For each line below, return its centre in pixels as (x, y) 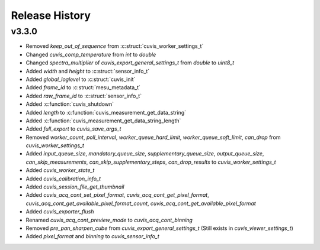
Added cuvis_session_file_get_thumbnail (75, 187)
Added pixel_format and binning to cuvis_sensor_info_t (92, 236)
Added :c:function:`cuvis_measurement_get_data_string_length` (103, 121)
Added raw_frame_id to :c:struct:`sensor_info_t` (84, 96)
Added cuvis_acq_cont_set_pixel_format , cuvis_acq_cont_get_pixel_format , (118, 195)
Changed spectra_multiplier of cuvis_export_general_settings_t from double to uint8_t (130, 63)
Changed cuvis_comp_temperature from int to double (91, 54)
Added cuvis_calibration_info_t (63, 178)
